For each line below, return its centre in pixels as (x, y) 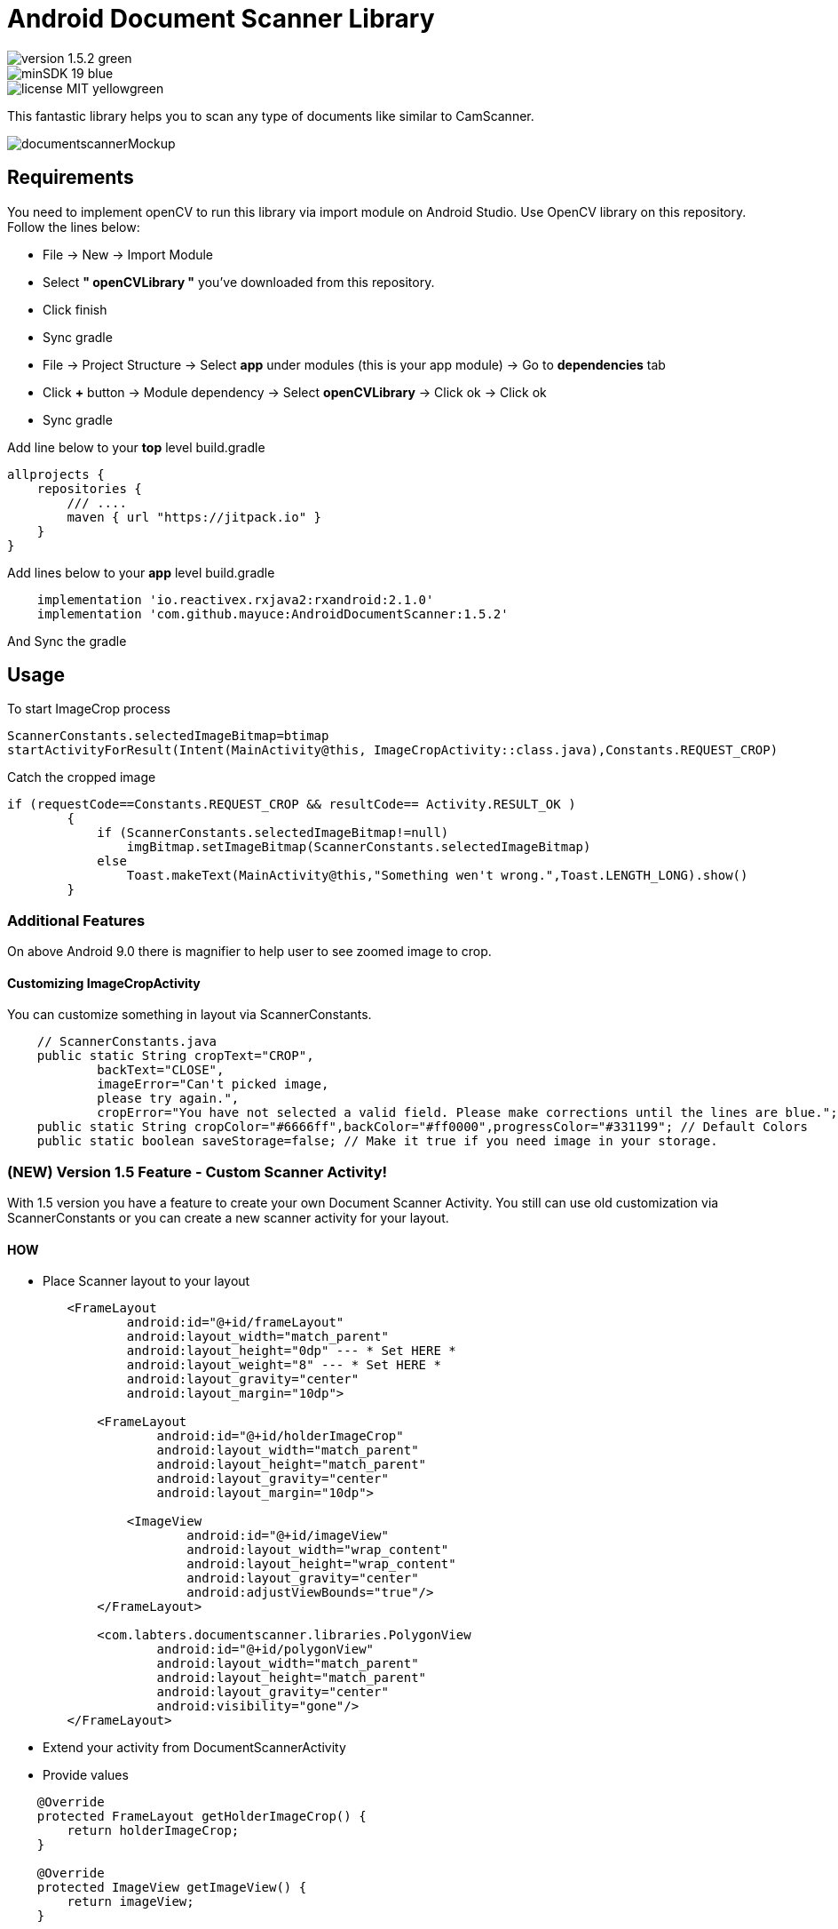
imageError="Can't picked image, (213, 1084)
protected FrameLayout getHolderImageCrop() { (202, 1817)
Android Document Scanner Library (221, 19)
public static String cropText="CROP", (175, 1056)
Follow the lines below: (74, 227)
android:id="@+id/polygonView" (265, 1650)
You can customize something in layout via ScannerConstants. (190, 1015)
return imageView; (130, 1902)
